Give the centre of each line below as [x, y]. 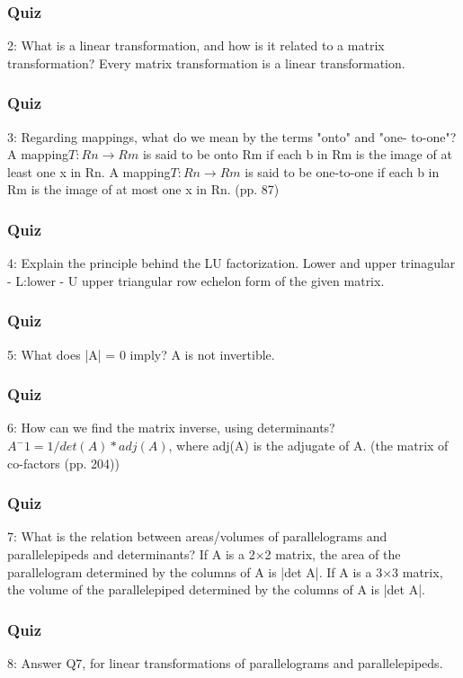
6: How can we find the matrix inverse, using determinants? [171, 428]
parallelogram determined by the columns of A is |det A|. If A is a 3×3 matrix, [225, 571]
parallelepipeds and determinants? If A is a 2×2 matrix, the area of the [204, 554]
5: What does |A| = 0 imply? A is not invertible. [141, 354]
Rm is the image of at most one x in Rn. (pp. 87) [143, 189]
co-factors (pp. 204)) [63, 463]
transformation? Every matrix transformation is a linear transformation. [206, 62]
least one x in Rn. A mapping [89, 171]
